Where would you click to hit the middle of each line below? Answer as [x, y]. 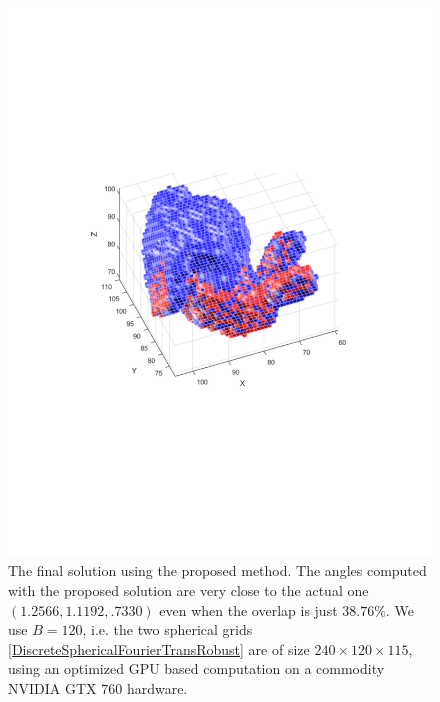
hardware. [157, 688]
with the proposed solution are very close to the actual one [188, 590]
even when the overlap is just [248, 609]
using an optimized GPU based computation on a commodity [196, 668]
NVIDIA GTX [52, 688]
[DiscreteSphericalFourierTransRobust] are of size [159, 648]
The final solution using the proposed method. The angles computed [217, 570]
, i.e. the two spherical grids [167, 629]
